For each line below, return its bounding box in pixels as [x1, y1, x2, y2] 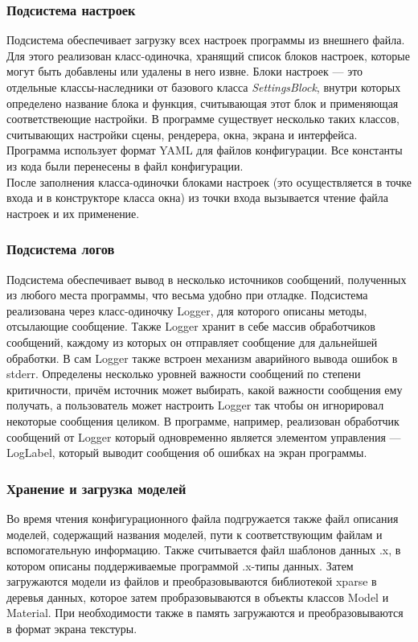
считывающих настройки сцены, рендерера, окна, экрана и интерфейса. [6, 126, 358, 142]
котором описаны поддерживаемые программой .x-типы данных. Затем [6, 557, 354, 574]
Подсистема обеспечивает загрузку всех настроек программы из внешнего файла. [6, 31, 405, 48]
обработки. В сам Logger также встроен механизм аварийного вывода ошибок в [6, 349, 398, 366]
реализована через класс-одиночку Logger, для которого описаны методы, [6, 302, 367, 319]
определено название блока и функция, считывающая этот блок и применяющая [6, 94, 399, 111]
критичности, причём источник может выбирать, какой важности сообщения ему [6, 381, 403, 397]
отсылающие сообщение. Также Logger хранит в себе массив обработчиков [6, 318, 375, 335]
